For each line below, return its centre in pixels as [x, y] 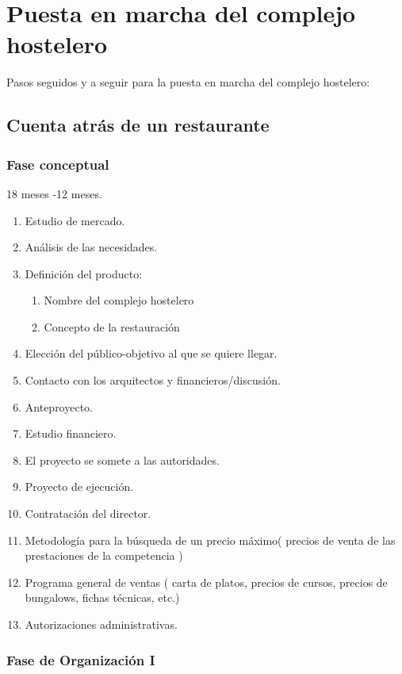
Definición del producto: [84, 273]
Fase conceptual [58, 164]
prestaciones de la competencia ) [104, 555]
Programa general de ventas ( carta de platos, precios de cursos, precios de [206, 582]
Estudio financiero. [71, 433]
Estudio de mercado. [75, 220]
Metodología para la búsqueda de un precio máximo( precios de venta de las [210, 540]
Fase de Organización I [81, 659]
